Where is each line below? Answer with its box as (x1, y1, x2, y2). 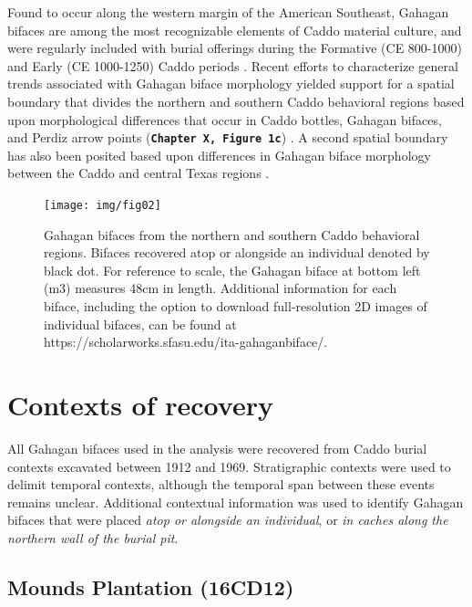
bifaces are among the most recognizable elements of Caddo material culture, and (7, 20, 462, 39)
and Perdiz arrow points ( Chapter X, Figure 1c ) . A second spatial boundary (7, 128, 448, 147)
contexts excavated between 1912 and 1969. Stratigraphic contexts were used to (7, 456, 451, 476)
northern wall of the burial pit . (7, 528, 179, 547)
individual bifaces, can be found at (44, 314, 237, 333)
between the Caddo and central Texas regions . (7, 163, 270, 183)
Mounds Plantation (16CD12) (7, 572, 294, 601)
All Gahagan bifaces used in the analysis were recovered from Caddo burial (7, 438, 427, 457)
